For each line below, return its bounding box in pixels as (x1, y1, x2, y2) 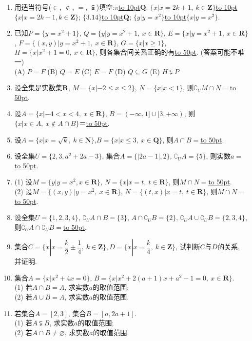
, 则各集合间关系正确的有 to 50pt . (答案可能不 (96, 47, 237, 57)
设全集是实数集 (14, 82, 62, 93)
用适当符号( (14, 2, 52, 12)
